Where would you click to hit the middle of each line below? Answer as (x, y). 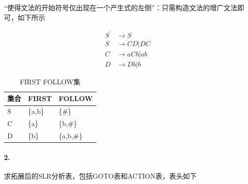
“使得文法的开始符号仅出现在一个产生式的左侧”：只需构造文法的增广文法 (121, 7)
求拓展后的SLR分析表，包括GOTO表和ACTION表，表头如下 (100, 175)
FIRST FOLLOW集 (50, 81)
